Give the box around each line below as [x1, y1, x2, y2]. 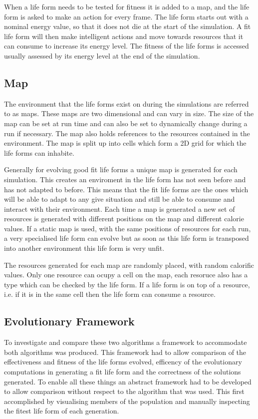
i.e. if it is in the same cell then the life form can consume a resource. [4, 289, 216, 299]
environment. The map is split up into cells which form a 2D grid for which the [4, 138, 247, 148]
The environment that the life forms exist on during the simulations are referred [4, 98, 249, 109]
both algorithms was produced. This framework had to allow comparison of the [4, 346, 247, 357]
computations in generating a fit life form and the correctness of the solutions [4, 366, 241, 377]
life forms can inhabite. [4, 147, 74, 158]
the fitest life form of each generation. [4, 405, 119, 416]
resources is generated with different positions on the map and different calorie [4, 213, 244, 224]
